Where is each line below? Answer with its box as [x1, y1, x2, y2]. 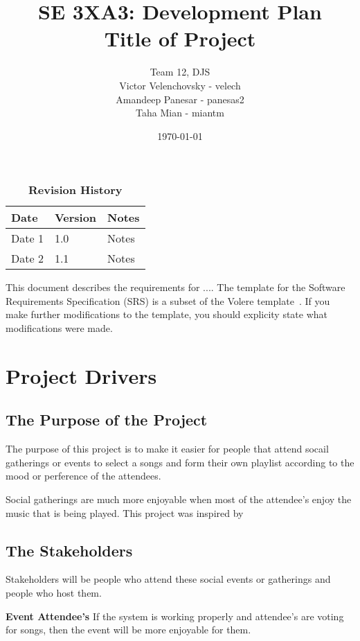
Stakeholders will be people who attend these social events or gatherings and [6, 572, 331, 586]
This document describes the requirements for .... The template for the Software [6, 280, 345, 295]
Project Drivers [6, 361, 157, 389]
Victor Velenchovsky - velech [119, 78, 241, 92]
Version [54, 209, 97, 226]
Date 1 [11, 230, 44, 247]
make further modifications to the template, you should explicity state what [6, 307, 328, 322]
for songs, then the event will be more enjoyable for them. [6, 622, 251, 637]
